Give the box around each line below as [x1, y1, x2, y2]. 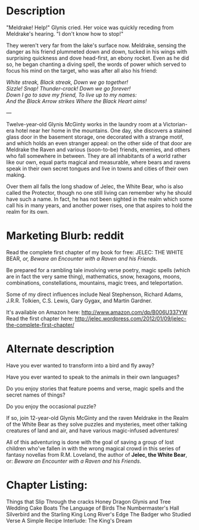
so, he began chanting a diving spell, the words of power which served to [6, 61, 186, 68]
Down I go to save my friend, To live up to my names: [6, 91, 137, 98]
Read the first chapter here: [6, 314, 74, 322]
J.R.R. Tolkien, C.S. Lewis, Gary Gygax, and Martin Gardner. [6, 297, 153, 304]
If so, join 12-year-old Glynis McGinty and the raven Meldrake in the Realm [6, 414, 189, 421]
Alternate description [6, 342, 114, 356]
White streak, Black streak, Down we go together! [6, 79, 129, 86]
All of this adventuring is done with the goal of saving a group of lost [6, 438, 174, 445]
